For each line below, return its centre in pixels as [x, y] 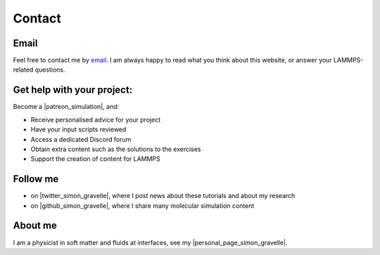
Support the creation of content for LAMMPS [96, 159]
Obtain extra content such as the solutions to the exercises [116, 149]
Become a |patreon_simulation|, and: [66, 107]
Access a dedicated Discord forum [81, 139]
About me [35, 226]
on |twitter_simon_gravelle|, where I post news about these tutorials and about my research [163, 196]
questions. [50, 70]
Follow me [36, 179]
